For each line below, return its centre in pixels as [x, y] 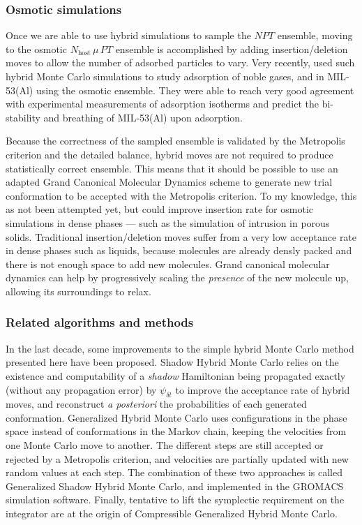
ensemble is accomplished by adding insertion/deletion [232, 49]
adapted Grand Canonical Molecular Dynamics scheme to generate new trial [169, 182]
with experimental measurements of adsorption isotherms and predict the [162, 104]
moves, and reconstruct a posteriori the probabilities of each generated [156, 404]
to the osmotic [36, 49]
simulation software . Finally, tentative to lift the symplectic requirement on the [175, 500]
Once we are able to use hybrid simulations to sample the [128, 35]
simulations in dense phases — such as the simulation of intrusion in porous [168, 222]
